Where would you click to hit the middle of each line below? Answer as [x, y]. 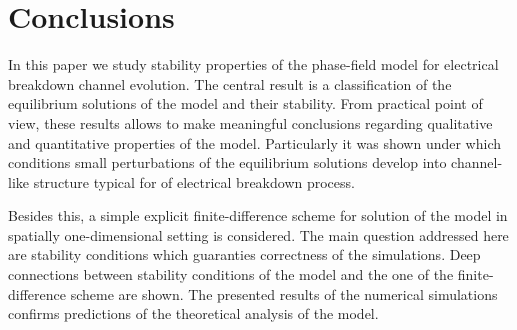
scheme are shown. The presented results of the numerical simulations [284, 293]
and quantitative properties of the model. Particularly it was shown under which [254, 142]
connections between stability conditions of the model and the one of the [231, 274]
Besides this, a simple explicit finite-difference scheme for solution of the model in [258, 215]
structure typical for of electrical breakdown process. [194, 181]
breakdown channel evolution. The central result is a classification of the [230, 83]
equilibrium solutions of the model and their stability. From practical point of [245, 103]
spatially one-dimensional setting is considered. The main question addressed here [258, 234]
